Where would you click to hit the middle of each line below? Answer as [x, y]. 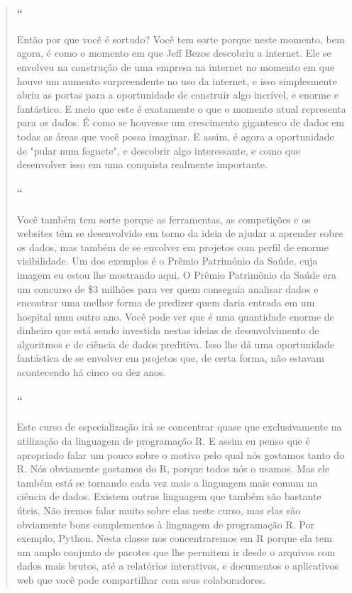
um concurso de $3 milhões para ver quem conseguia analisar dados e [167, 288]
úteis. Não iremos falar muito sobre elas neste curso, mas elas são [159, 510]
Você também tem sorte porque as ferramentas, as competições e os [164, 219]
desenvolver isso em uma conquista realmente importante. [142, 164]
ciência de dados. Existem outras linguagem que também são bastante [169, 496]
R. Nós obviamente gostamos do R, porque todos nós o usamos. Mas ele [173, 469]
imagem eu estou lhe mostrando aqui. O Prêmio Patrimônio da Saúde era [177, 274]
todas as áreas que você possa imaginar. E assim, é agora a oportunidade [175, 136]
